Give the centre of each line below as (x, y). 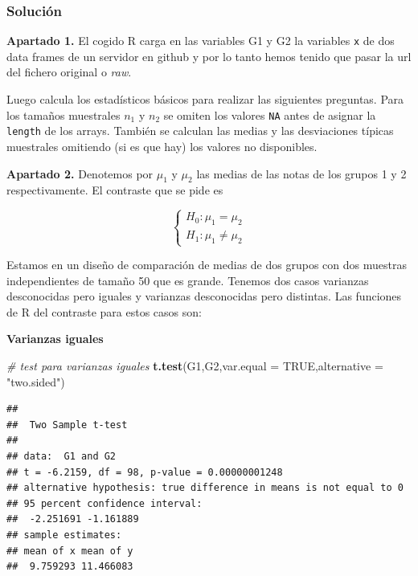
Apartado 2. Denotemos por (80, 173)
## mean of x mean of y (70, 551)
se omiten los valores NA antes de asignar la (270, 114)
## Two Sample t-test (67, 425)
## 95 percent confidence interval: (104, 503)
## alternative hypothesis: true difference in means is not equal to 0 (205, 488)
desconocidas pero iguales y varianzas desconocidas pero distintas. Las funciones (204, 296)
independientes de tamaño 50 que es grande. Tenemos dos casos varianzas (188, 280)
